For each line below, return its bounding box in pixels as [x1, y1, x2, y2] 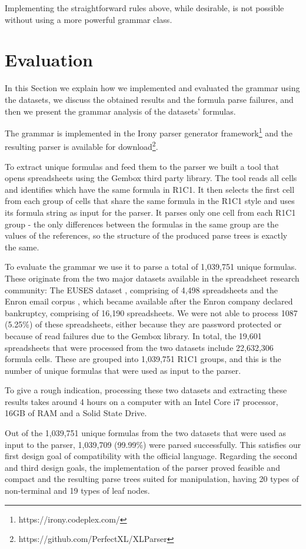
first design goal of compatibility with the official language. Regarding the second [5, 450, 298, 462]
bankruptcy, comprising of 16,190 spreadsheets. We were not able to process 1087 [5, 306, 298, 319]
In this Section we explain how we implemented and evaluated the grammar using [5, 82, 300, 94]
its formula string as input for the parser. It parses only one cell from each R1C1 [5, 206, 296, 218]
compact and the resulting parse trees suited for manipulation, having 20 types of [5, 473, 299, 485]
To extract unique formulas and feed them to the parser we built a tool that [5, 160, 280, 172]
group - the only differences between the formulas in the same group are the [5, 217, 279, 230]
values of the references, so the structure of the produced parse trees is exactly [5, 229, 288, 242]
